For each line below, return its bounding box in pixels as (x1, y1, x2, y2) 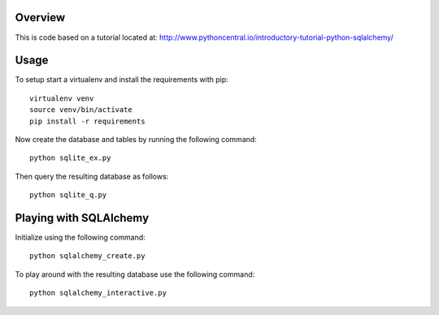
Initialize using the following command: (15, 232, 146, 243)
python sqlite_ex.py (29, 153, 111, 162)
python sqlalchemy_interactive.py (29, 288, 167, 298)
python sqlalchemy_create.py (29, 252, 146, 261)
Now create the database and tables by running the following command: (15, 134, 258, 144)
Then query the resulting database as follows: (15, 171, 169, 181)
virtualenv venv (29, 93, 94, 103)
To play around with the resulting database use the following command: (15, 269, 255, 279)
